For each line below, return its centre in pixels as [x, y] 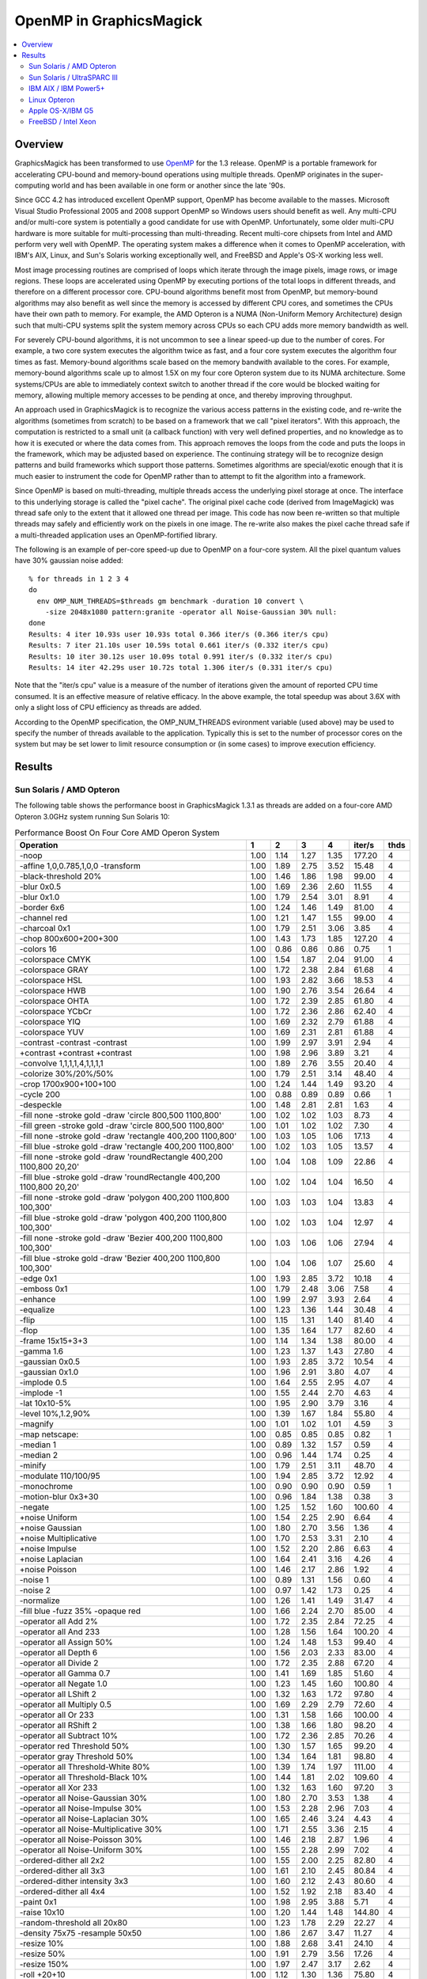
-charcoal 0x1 [45, 928]
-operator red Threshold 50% [74, 1745]
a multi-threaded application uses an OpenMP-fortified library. [116, 535]
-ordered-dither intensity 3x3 [74, 1881]
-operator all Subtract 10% [69, 1735]
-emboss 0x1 [43, 1289]
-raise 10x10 [42, 1912]
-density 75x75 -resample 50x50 [81, 1933]
